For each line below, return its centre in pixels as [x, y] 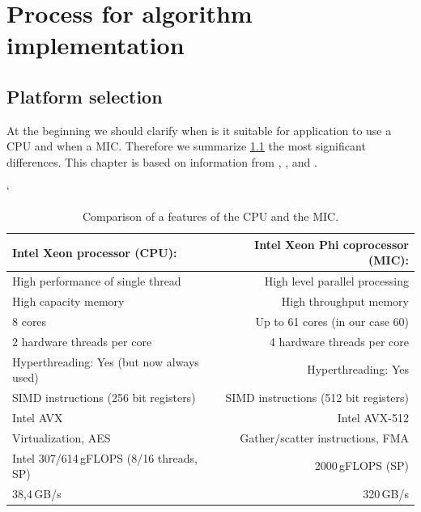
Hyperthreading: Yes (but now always [106, 361]
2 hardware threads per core [82, 341]
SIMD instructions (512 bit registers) [317, 397]
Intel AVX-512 [373, 417]
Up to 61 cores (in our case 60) [332, 321]
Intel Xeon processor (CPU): [95, 252]
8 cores [30, 321]
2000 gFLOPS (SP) [361, 465]
